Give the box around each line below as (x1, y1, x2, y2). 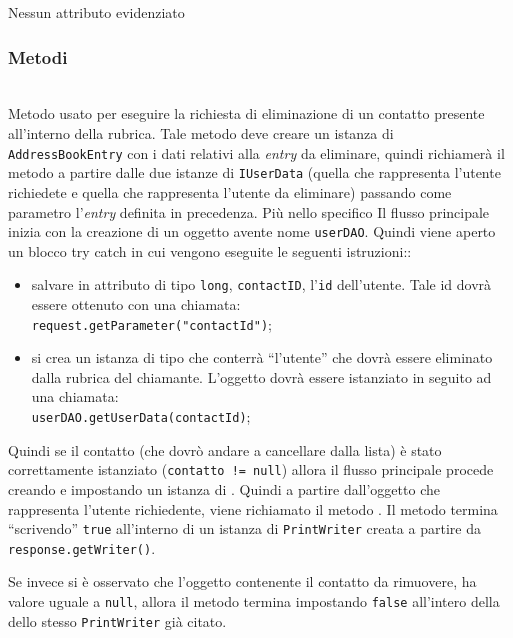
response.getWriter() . (8, 537, 156, 558)
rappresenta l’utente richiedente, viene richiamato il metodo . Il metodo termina (8, 498, 498, 519)
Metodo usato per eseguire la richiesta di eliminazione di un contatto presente (8, 103, 485, 124)
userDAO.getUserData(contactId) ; (31, 406, 251, 427)
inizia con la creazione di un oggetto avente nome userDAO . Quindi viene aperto (8, 221, 496, 242)
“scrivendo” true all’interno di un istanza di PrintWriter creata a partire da (8, 518, 481, 539)
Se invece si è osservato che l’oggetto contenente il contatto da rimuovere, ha (8, 571, 477, 592)
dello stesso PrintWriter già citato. (8, 610, 227, 631)
